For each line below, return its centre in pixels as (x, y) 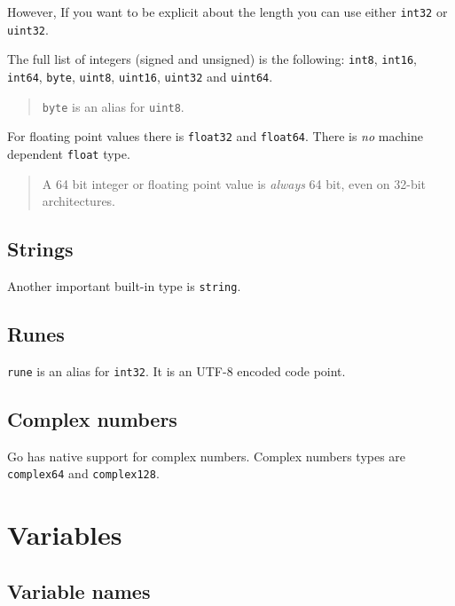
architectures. (79, 201)
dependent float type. (69, 153)
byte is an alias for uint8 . (113, 106)
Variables (65, 535)
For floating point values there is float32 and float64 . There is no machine (215, 136)
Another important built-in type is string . (124, 285)
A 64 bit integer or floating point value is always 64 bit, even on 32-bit (234, 183)
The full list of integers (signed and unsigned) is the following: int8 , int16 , (212, 59)
